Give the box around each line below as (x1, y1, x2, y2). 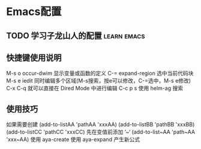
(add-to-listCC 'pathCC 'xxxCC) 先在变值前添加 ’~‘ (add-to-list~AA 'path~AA (6, 129, 196, 136)
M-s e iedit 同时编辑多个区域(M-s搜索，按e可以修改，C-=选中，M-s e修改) (6, 77, 191, 84)
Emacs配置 (6, 5, 62, 19)
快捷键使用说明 (6, 53, 62, 63)
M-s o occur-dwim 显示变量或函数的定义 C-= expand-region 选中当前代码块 (6, 69, 194, 77)
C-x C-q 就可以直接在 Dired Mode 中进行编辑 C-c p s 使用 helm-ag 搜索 (6, 84, 184, 92)
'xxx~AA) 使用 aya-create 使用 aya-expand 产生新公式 (6, 136, 140, 143)
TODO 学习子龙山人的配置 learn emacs (6, 31, 145, 41)
